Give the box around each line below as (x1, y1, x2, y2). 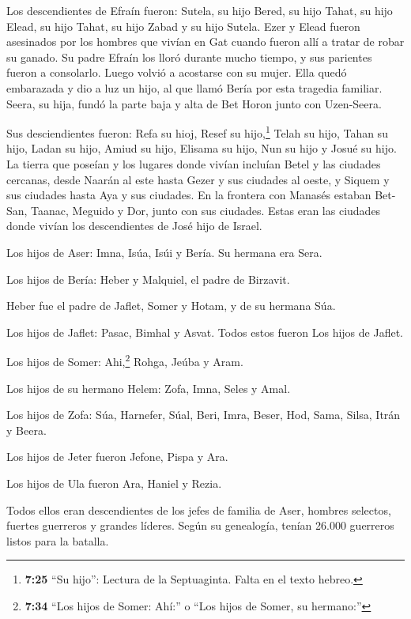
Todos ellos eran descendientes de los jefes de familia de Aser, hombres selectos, (6, 501, 391, 518)
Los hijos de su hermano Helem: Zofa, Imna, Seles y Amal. (6, 379, 291, 396)
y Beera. (6, 421, 47, 438)
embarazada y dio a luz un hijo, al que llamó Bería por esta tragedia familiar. (6, 79, 383, 96)
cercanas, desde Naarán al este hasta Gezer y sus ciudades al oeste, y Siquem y (6, 171, 390, 187)
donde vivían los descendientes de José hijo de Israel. (6, 217, 262, 234)
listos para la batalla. (6, 532, 109, 549)
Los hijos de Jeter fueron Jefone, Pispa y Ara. (6, 448, 228, 465)
